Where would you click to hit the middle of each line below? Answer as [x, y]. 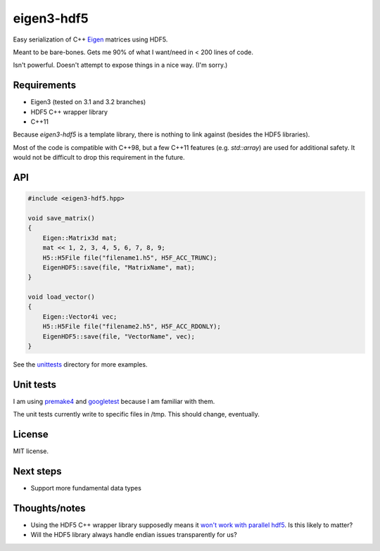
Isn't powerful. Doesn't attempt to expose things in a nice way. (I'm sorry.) [120, 65]
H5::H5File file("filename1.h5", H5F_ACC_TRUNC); [130, 258]
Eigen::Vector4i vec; [80, 316]
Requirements [45, 85]
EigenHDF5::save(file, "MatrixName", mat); [119, 267]
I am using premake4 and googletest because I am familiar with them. [114, 401]
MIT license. [31, 451]
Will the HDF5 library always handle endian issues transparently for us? [134, 535]
